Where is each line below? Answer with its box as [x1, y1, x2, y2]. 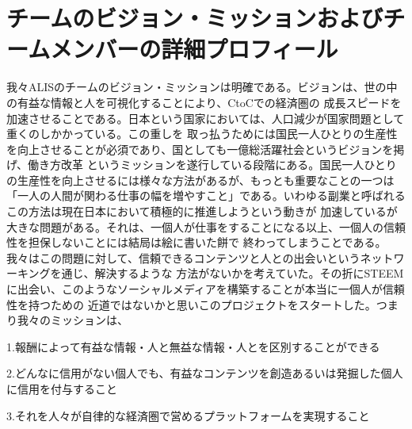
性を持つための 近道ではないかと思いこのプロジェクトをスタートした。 [6, 296, 376, 312]
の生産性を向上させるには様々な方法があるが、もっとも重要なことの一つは [6, 171, 395, 188]
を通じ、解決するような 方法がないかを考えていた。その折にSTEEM [50, 265, 404, 282]
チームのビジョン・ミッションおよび [6, 2, 383, 34]
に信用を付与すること [6, 381, 117, 396]
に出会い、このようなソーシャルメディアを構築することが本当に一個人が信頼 [6, 281, 405, 297]
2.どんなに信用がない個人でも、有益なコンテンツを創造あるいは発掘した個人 [6, 365, 403, 381]
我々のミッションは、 [17, 312, 128, 328]
